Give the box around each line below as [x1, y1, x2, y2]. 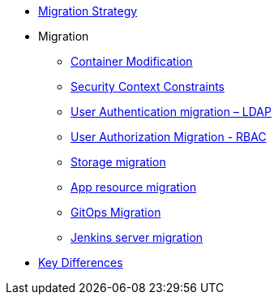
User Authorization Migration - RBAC [71, 130, 267, 144]
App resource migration [71, 180, 197, 194]
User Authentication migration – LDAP [71, 105, 272, 118]
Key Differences [38, 256, 123, 269]
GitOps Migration [71, 205, 161, 219]
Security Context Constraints [71, 80, 225, 93]
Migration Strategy [38, 4, 138, 18]
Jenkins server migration [71, 230, 203, 244]
